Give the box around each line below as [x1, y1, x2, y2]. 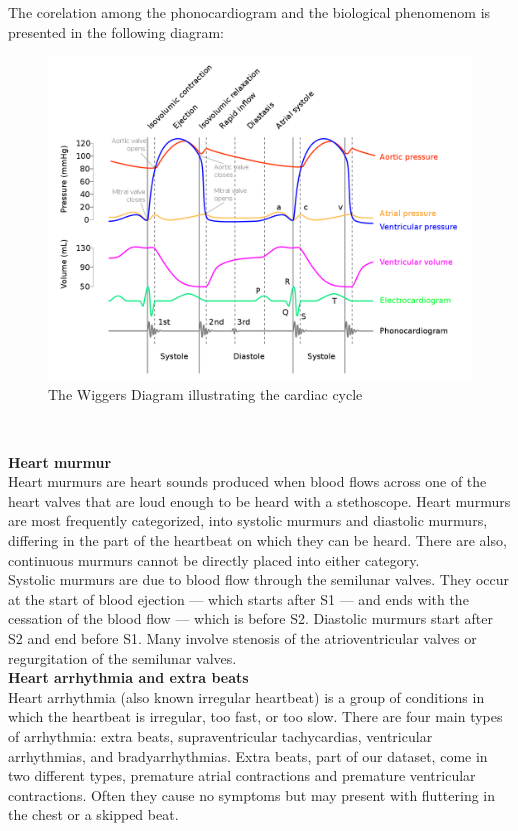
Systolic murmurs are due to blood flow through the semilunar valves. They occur [8, 569, 510, 590]
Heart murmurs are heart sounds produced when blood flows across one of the [8, 471, 487, 492]
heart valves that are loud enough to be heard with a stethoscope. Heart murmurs [8, 490, 511, 511]
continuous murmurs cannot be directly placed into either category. [8, 549, 420, 570]
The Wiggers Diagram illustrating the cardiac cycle [48, 384, 363, 405]
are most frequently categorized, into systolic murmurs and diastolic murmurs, [8, 510, 488, 531]
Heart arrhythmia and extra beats [8, 667, 249, 688]
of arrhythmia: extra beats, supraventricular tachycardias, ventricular [8, 725, 433, 746]
